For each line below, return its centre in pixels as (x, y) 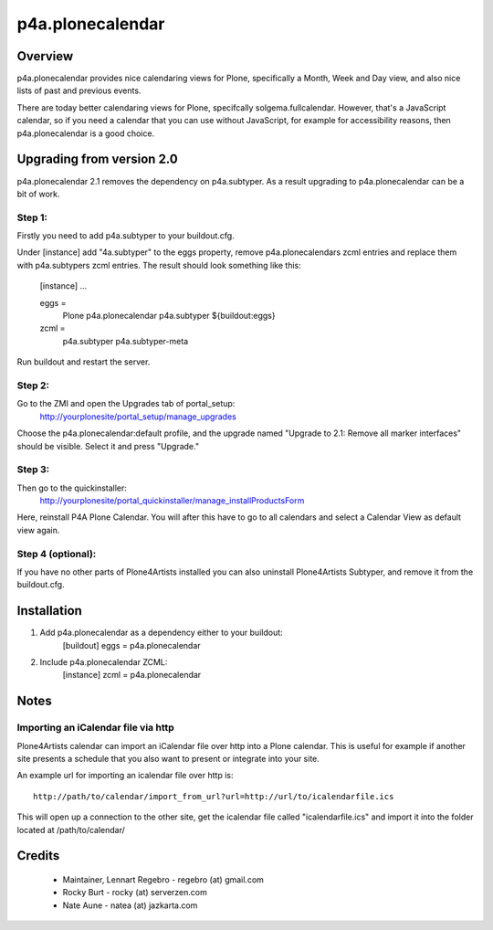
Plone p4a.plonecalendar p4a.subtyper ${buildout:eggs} (169, 316)
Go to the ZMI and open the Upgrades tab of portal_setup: (126, 404)
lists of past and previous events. (79, 90)
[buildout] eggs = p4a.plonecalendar (131, 645)
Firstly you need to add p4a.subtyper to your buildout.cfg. (126, 236)
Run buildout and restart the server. (84, 362)
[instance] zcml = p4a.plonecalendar (132, 675)
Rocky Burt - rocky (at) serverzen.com (135, 893)
